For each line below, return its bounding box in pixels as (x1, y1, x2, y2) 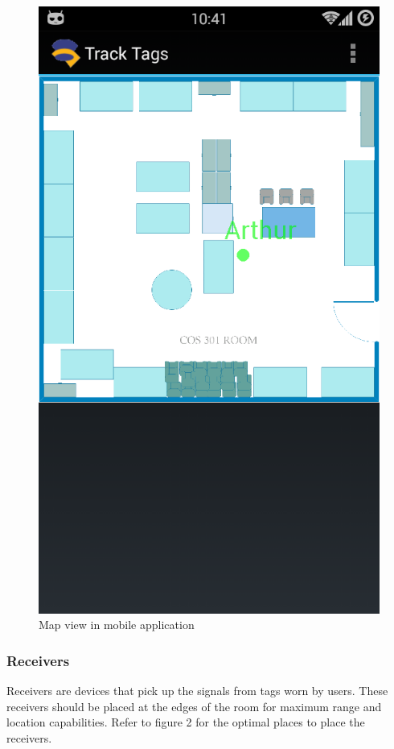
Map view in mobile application (39, 616, 195, 633)
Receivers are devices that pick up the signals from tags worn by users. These (6, 682, 388, 699)
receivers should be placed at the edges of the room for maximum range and (6, 697, 382, 714)
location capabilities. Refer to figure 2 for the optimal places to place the (6, 714, 365, 730)
